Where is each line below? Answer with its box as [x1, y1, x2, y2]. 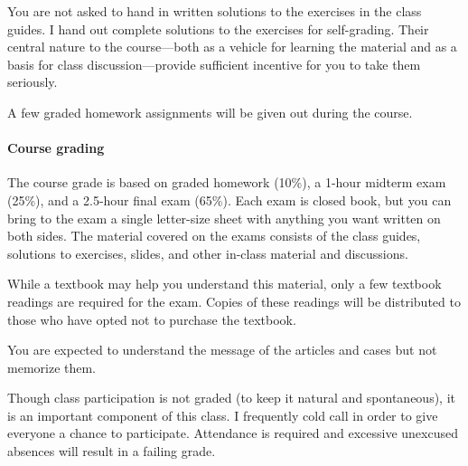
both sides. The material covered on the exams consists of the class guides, [7, 226, 421, 245]
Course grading [7, 138, 105, 157]
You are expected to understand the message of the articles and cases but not [7, 340, 437, 359]
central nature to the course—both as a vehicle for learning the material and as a [7, 37, 457, 56]
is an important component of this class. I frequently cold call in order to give [7, 405, 438, 424]
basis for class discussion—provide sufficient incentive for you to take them [7, 54, 421, 73]
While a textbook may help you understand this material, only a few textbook [7, 274, 442, 293]
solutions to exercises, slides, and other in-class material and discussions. [7, 243, 408, 262]
